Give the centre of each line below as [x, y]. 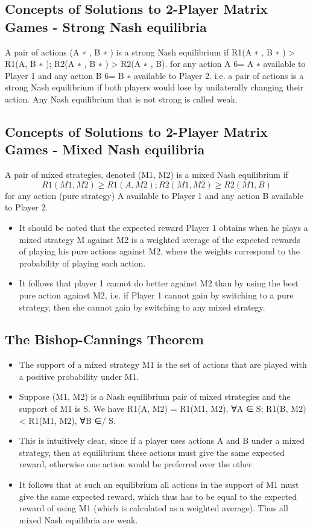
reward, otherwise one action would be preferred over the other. [137, 464]
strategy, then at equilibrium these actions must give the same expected [152, 452]
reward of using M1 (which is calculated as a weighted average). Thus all [153, 508]
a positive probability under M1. [79, 376]
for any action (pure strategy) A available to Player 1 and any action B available [154, 195]
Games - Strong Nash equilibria [106, 26]
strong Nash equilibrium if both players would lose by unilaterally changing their [154, 87]
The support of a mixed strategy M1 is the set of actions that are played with [163, 364]
